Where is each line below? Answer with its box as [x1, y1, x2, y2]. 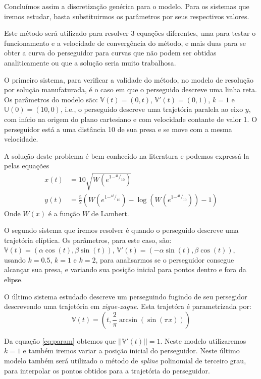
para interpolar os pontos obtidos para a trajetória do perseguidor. [4, 365, 210, 375]
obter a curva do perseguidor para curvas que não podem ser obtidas [4, 47, 217, 58]
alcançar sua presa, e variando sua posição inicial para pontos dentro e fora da [4, 264, 246, 275]
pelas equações [4, 160, 49, 171]
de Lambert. [91, 208, 129, 218]
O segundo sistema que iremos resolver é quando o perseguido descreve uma [4, 225, 239, 235]
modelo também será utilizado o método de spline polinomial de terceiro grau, [4, 355, 246, 366]
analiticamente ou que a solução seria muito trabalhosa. [4, 57, 176, 68]
